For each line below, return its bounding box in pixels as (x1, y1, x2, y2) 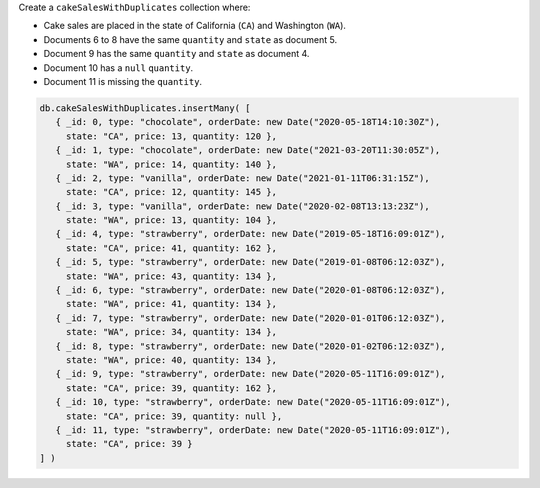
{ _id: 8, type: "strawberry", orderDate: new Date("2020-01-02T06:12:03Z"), (55, 340, 446, 352)
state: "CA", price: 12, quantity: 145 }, (65, 186, 277, 198)
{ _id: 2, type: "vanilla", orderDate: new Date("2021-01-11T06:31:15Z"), (55, 172, 430, 184)
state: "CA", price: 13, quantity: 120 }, (65, 130, 277, 142)
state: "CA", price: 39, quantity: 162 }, (65, 382, 277, 394)
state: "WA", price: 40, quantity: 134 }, (65, 354, 277, 365)
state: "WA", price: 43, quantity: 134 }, (65, 270, 277, 282)
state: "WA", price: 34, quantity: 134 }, (65, 326, 277, 338)
